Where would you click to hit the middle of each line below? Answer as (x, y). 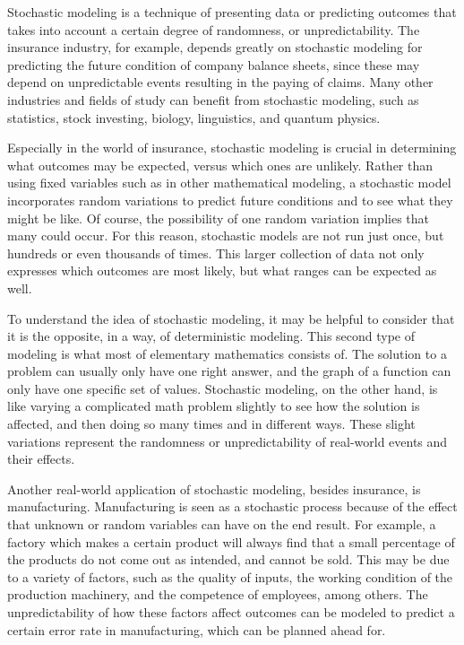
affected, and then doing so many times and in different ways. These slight (211, 424)
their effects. (41, 459)
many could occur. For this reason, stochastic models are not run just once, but (226, 235)
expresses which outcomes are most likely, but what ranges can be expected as (222, 270)
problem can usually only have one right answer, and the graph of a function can (229, 371)
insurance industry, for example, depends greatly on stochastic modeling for (215, 47)
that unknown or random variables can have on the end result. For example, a (222, 524)
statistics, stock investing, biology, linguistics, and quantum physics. (194, 117)
